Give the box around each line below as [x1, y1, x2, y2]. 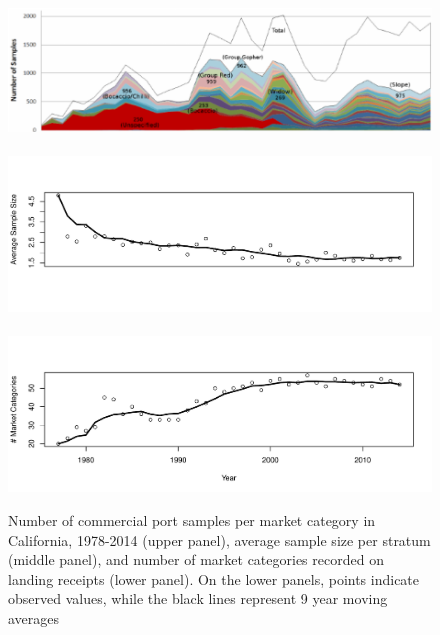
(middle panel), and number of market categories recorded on [8, 549, 384, 570]
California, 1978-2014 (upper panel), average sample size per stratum [8, 529, 431, 550]
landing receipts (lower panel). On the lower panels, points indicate [8, 568, 420, 589]
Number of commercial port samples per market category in [8, 510, 376, 531]
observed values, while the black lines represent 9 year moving [8, 588, 388, 609]
